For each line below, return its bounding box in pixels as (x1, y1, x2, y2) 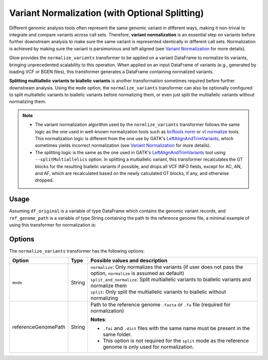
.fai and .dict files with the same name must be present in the (102, 325, 250, 332)
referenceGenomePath (12, 324, 66, 331)
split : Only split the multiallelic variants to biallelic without (90, 288, 226, 295)
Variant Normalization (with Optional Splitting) (9, 7, 204, 18)
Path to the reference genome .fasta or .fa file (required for (90, 301, 231, 308)
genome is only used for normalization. (102, 344, 195, 351)
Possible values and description (90, 257, 168, 264)
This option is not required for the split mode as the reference (102, 337, 249, 344)
